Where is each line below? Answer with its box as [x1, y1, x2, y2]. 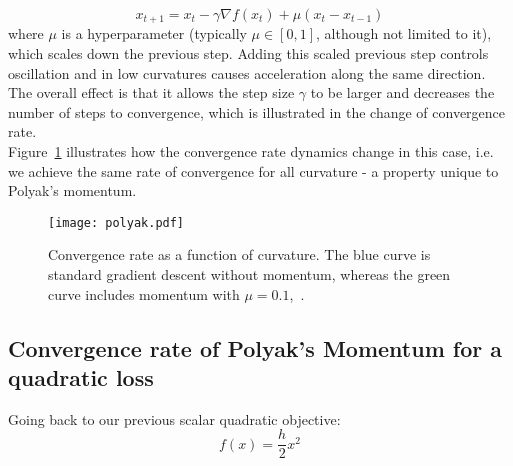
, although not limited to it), [316, 23, 492, 44]
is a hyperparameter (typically [61, 23, 247, 44]
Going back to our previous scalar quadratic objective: [8, 408, 341, 429]
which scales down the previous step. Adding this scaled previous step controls [8, 43, 489, 64]
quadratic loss [8, 362, 154, 393]
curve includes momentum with [48, 283, 240, 304]
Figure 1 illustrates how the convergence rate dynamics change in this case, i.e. [8, 141, 494, 162]
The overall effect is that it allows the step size [8, 82, 295, 103]
